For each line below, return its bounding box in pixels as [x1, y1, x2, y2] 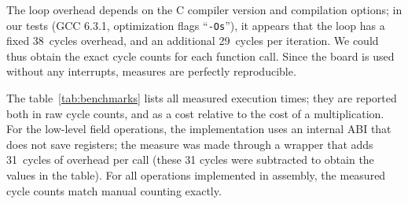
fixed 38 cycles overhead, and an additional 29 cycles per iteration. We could [6, 32, 379, 49]
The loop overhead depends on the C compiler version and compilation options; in [6, 2, 402, 17]
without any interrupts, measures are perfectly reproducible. [6, 63, 296, 80]
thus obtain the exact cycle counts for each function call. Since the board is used [6, 47, 395, 64]
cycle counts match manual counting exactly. [6, 182, 222, 198]
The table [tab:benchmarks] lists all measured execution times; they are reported [6, 90, 397, 106]
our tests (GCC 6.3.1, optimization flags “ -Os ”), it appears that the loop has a [6, 17, 385, 33]
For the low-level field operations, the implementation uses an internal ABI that [6, 121, 391, 137]
